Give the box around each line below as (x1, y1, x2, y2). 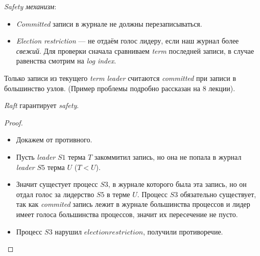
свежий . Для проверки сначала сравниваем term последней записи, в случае (16, 45, 254, 56)
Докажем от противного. (16, 134, 92, 145)
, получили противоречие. (143, 226, 223, 237)
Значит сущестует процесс (16, 179, 98, 189)
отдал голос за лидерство (16, 188, 94, 199)
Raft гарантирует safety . (4, 100, 79, 111)
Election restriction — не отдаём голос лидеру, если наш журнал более (16, 35, 239, 46)
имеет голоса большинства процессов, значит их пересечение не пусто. (16, 208, 238, 219)
